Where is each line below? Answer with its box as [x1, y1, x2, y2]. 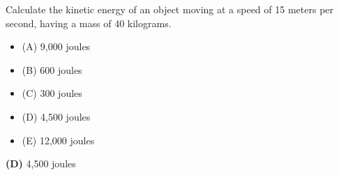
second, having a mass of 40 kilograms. [6, 15, 172, 30]
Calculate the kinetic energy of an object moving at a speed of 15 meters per [6, 2, 334, 16]
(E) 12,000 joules [22, 132, 95, 147]
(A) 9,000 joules [22, 39, 91, 54]
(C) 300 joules [22, 86, 82, 100]
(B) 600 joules [22, 62, 82, 77]
